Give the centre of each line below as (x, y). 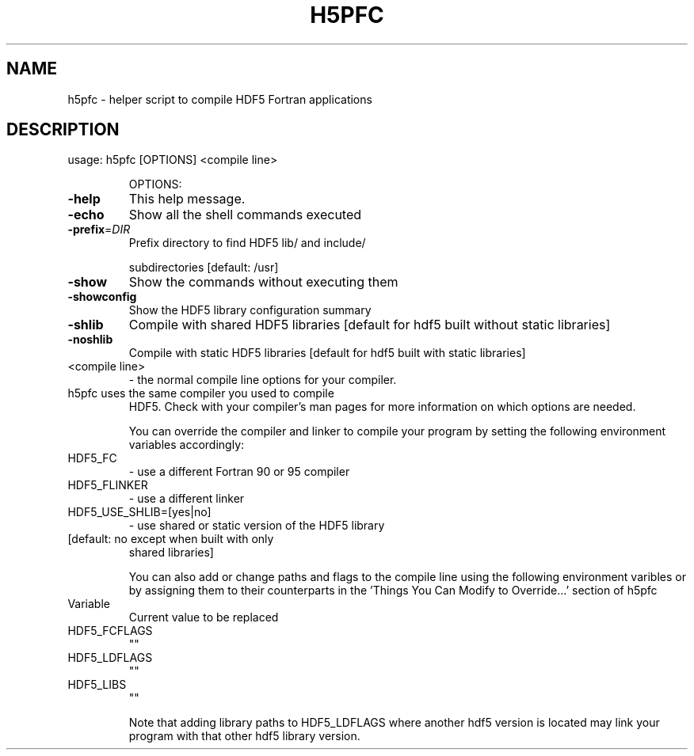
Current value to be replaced (204, 617)
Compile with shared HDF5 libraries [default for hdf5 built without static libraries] (370, 325)
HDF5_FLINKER (108, 485)
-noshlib (90, 340)
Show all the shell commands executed (245, 215)
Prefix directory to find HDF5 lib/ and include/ (247, 243)
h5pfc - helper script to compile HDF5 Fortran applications (220, 99)
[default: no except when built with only (171, 539)
